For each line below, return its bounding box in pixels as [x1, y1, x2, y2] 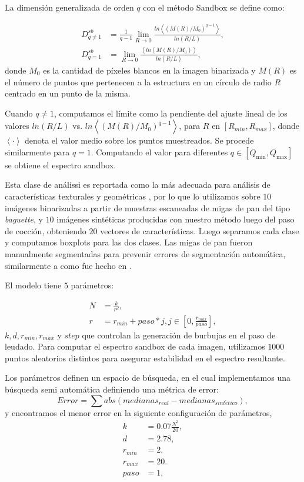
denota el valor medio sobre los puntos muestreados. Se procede [24, 134, 254, 147]
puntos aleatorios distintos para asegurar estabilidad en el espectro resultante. [5, 351, 285, 364]
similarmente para [5, 145, 70, 158]
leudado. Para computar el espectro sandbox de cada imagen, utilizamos [5, 340, 265, 353]
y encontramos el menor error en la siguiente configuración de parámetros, [5, 406, 272, 418]
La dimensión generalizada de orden [5, 1, 134, 13]
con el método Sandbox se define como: [143, 1, 285, 13]
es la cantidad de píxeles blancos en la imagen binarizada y [43, 64, 256, 76]
